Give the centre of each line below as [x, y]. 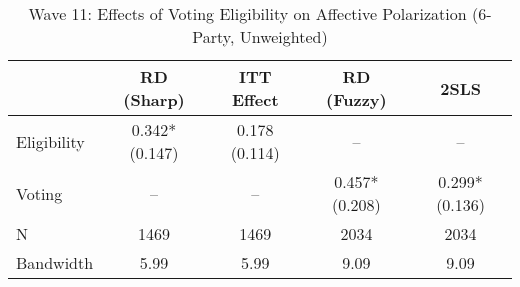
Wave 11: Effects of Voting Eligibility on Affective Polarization [247, 13]
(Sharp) [154, 99]
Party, [213, 36]
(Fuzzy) [356, 99]
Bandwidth [55, 262]
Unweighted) [283, 36]
